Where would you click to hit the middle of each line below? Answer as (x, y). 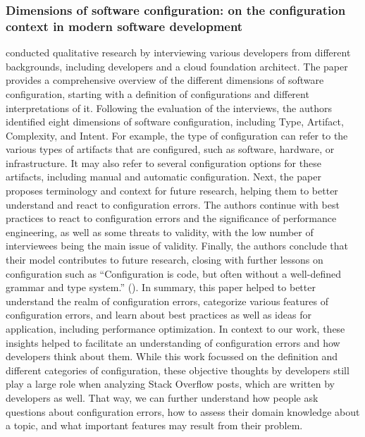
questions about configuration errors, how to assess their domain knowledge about (183, 411)
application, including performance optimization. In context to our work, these (175, 329)
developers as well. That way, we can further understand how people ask (162, 397)
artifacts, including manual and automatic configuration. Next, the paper (163, 177)
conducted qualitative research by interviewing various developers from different (178, 53)
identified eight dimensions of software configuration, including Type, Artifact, (175, 122)
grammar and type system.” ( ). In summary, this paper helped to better (161, 287)
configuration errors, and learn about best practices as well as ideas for (159, 315)
